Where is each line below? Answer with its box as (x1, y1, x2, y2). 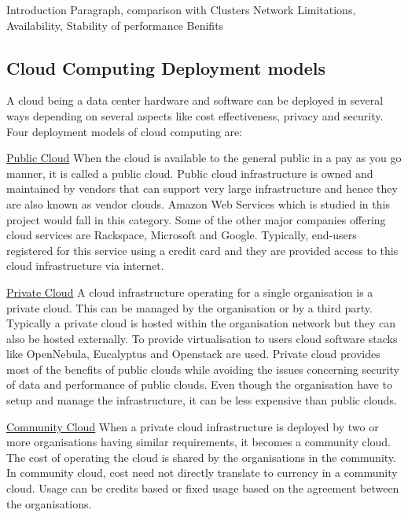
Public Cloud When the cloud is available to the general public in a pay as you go (6, 150, 402, 166)
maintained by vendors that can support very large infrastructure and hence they (6, 180, 398, 197)
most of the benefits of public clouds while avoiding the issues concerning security (6, 360, 399, 377)
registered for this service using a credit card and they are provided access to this (6, 242, 399, 258)
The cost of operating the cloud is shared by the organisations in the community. (6, 449, 396, 465)
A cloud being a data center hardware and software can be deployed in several (6, 92, 384, 109)
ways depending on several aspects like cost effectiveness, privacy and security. (6, 107, 384, 124)
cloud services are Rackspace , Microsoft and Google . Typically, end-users (6, 227, 357, 243)
